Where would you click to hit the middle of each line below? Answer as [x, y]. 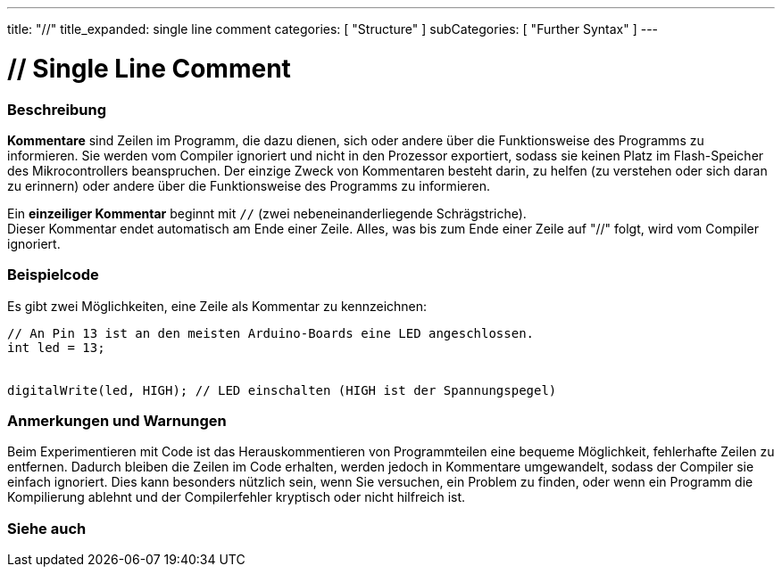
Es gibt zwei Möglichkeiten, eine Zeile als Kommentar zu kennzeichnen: [217, 306]
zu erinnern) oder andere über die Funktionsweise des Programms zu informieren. [249, 185]
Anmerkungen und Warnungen [117, 421]
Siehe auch [47, 528]
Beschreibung [57, 109]
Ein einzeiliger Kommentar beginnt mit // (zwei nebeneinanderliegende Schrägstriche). [267, 213]
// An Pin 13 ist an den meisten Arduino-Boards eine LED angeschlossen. [271, 333]
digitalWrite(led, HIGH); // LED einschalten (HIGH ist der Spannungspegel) [282, 390]
